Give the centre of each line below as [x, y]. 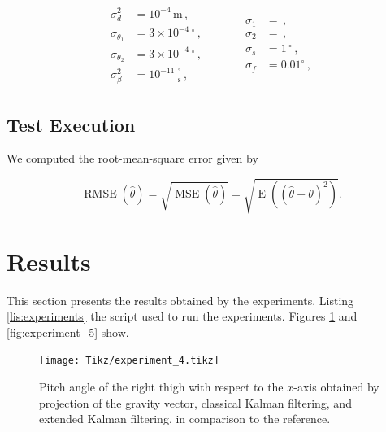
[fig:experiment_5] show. [68, 332]
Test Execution [71, 124]
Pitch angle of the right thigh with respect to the [161, 387]
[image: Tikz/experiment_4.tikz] [129, 361]
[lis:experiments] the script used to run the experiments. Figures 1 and [182, 316]
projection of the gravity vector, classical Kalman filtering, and [195, 402]
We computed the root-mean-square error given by [132, 158]
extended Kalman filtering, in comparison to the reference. [185, 419]
